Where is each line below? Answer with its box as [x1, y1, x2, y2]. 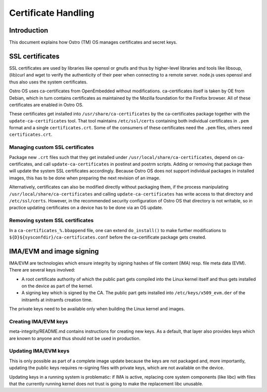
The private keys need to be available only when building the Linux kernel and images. [9, 306, 185, 312]
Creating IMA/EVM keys [9, 318, 69, 325]
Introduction [9, 26, 48, 35]
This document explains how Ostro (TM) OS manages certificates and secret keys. [9, 39, 178, 45]
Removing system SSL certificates [9, 217, 94, 224]
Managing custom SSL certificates [9, 144, 94, 151]
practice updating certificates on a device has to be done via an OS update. [9, 205, 163, 211]
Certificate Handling [9, 7, 94, 18]
